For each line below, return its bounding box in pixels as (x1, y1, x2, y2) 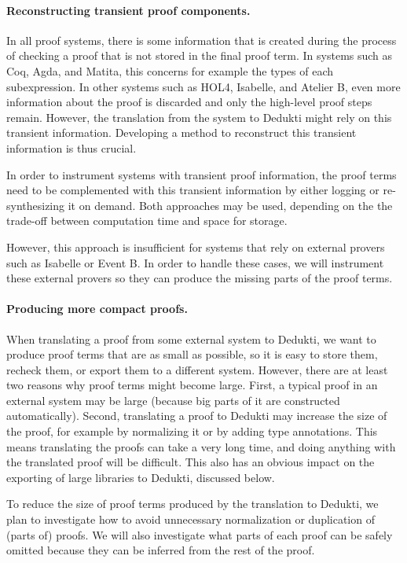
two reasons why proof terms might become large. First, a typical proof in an (6, 377, 378, 393)
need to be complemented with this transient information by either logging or (6, 182, 379, 198)
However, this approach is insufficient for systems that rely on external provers (6, 238, 385, 255)
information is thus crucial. (6, 139, 137, 156)
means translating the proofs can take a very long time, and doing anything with (6, 438, 396, 454)
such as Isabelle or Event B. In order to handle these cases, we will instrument (6, 254, 384, 270)
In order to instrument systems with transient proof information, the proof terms (6, 166, 397, 182)
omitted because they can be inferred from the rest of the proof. (6, 542, 315, 558)
